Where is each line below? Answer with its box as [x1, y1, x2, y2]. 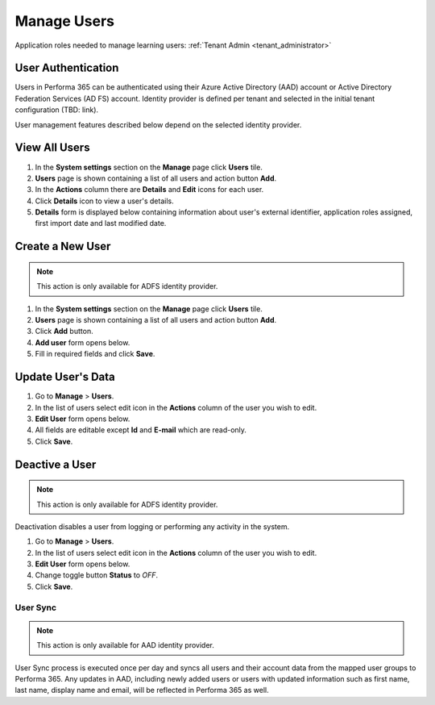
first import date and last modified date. [35, 219, 167, 228]
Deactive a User [14, 457, 97, 471]
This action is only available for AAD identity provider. [36, 640, 215, 650]
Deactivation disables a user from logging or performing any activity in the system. [14, 521, 290, 532]
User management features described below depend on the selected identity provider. [14, 119, 302, 129]
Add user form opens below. [35, 337, 130, 347]
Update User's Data [14, 370, 116, 384]
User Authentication [14, 61, 119, 75]
